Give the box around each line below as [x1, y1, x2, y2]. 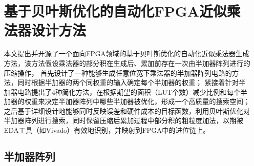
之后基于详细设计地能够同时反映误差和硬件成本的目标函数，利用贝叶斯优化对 [4, 105, 250, 116]
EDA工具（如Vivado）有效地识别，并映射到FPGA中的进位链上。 [4, 125, 210, 135]
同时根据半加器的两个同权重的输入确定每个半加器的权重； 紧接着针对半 [17, 77, 246, 87]
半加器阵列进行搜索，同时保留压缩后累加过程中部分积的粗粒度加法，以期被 [4, 115, 243, 125]
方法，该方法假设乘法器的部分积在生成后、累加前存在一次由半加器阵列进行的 [4, 58, 250, 68]
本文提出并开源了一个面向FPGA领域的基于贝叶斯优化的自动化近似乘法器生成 [4, 48, 250, 59]
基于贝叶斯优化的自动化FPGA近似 [4, 1, 227, 21]
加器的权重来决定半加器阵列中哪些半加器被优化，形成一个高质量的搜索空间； [4, 96, 250, 106]
